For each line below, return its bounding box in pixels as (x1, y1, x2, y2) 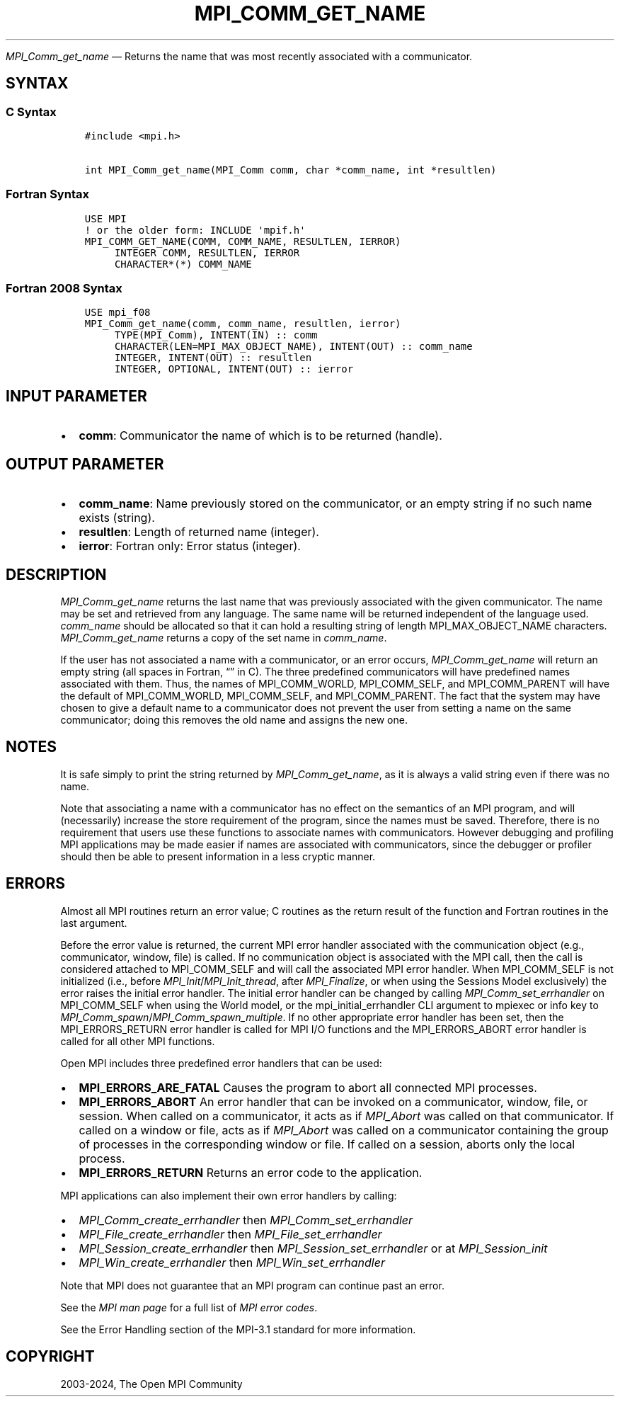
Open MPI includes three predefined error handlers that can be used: (60, 1056, 382, 1069)
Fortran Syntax (6, 187, 89, 202)
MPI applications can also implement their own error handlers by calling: (60, 1189, 397, 1202)
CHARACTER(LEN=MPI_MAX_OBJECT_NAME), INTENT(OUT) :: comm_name (114, 341, 473, 353)
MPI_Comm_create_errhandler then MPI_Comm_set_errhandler (79, 1212, 413, 1227)
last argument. (60, 916, 127, 929)
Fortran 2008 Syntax (6, 281, 122, 296)
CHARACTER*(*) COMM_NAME (114, 258, 252, 270)
